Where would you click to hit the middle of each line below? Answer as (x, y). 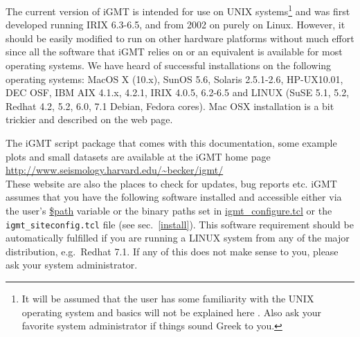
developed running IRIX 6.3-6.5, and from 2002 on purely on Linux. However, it (175, 25)
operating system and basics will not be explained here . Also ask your (172, 312)
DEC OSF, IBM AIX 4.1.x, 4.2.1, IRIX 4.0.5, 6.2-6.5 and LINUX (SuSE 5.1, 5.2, (178, 92)
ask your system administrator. (72, 265)
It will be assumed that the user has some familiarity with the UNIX (168, 299)
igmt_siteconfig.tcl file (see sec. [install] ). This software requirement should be (180, 224)
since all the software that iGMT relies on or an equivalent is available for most (174, 52)
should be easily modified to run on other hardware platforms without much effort (180, 38)
